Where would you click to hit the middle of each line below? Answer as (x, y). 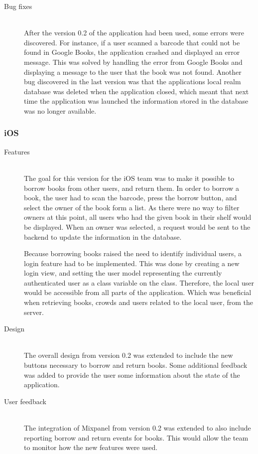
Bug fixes (18, 6)
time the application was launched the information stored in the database (136, 101)
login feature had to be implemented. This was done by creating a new (132, 263)
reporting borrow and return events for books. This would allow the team (136, 437)
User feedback (25, 401)
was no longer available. (60, 110)
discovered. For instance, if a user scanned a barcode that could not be (132, 42)
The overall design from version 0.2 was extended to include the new (129, 355)
